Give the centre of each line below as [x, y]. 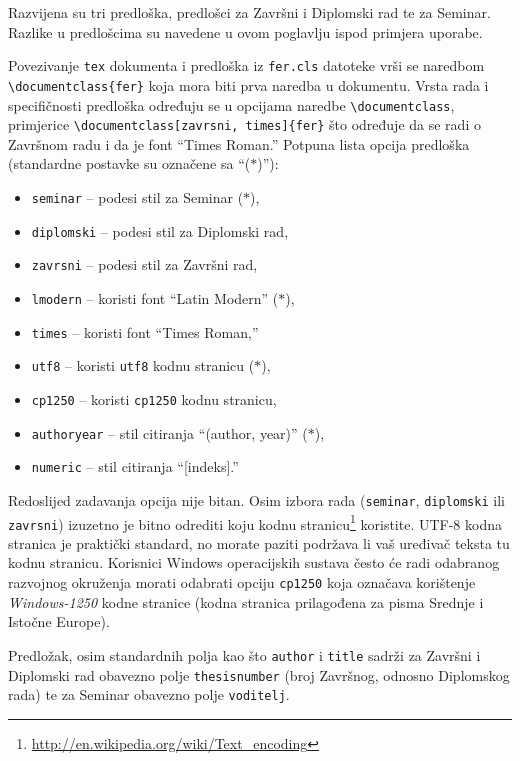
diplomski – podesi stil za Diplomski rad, [160, 230]
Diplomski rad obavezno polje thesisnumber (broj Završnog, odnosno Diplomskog [259, 674]
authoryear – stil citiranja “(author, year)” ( [169, 432]
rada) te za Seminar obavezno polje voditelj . [149, 694]
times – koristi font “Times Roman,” [145, 331]
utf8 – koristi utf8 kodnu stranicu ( [143, 365]
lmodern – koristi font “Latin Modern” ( [155, 297]
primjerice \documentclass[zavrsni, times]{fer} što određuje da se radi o [244, 124]
